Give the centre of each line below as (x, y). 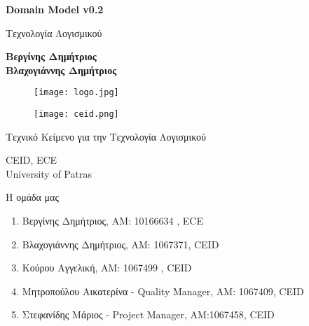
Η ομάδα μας (32, 197)
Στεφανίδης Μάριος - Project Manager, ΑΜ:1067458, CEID (148, 314)
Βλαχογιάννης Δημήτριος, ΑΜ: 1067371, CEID (121, 244)
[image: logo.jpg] (76, 93)
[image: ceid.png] (76, 114)
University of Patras (49, 173)
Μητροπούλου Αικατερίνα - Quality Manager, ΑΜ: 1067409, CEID (163, 291)
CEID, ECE (32, 160)
